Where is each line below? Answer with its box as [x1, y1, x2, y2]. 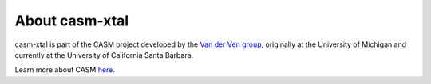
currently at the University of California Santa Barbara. [14, 50, 194, 59]
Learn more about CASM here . [14, 65, 116, 74]
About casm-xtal [14, 12, 129, 29]
